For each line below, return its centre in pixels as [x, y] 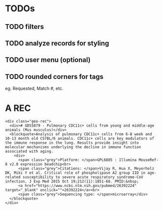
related [13, 177]
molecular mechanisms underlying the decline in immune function [73, 147]
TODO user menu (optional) [48, 60]
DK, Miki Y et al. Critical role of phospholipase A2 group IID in [75, 173]
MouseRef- [149, 160]
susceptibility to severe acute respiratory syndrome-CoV [83, 177]
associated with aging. [29, 152]
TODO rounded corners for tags [54, 77]
